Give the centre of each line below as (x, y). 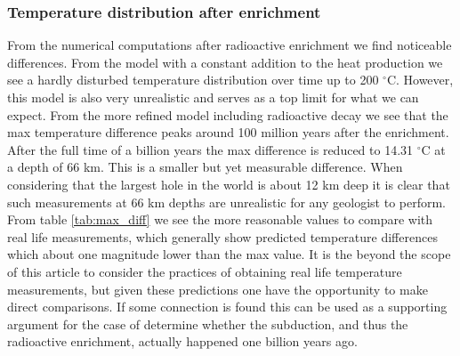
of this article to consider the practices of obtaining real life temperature (205, 271)
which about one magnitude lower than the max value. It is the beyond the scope (229, 254)
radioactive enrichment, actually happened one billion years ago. (182, 341)
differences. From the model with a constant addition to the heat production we (225, 62)
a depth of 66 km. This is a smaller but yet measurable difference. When (205, 167)
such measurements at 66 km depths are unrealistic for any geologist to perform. (226, 202)
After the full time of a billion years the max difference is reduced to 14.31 (210, 149)
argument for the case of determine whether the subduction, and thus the (208, 324)
